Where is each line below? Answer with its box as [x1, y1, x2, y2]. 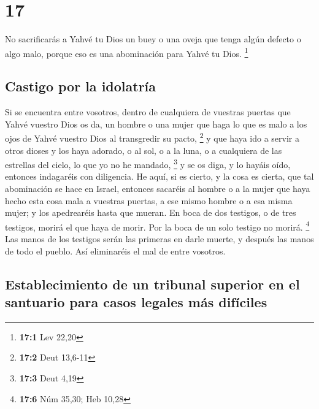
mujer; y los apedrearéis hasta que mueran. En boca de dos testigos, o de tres [5, 206, 296, 219]
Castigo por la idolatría [5, 77, 156, 96]
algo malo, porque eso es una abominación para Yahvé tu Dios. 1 [5, 45, 248, 59]
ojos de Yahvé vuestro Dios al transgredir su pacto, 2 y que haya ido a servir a [5, 130, 300, 145]
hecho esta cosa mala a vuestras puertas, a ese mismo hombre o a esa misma [5, 194, 293, 207]
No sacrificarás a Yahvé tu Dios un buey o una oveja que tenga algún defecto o [5, 32, 301, 45]
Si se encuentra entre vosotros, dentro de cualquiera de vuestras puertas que [5, 105, 291, 118]
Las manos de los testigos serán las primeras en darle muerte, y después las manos [5, 232, 314, 245]
